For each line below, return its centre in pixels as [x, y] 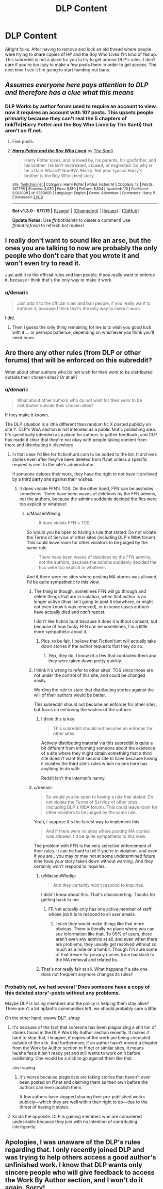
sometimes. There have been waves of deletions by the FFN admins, [88, 493]
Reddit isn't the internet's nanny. [73, 778]
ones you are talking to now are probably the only [81, 248]
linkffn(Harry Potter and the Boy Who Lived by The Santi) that [79, 125]
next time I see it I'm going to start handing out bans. [58, 70]
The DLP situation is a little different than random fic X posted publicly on [78, 424]
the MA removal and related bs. [87, 960]
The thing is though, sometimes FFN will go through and [90, 591]
